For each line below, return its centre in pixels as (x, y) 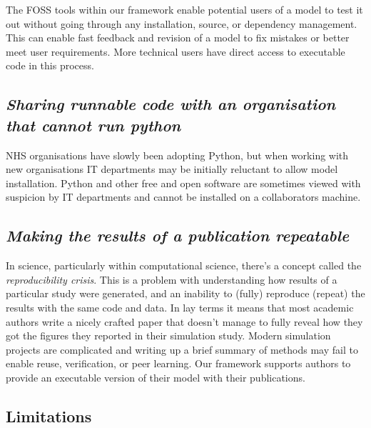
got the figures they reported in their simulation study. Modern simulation (168, 335)
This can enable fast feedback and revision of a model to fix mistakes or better (178, 38)
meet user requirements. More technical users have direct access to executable (176, 51)
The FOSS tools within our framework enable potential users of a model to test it (184, 9)
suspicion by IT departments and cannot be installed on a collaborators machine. (183, 197)
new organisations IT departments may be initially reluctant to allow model (172, 169)
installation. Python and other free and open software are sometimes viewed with (183, 183)
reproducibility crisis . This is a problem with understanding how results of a (172, 279)
